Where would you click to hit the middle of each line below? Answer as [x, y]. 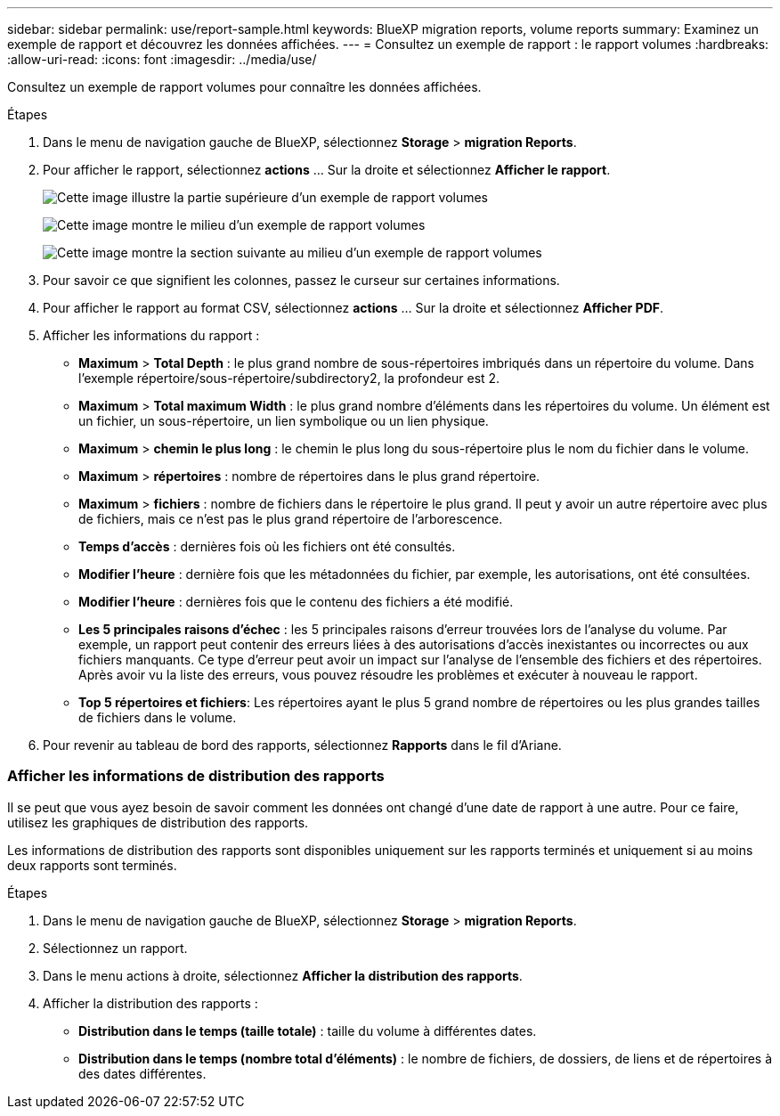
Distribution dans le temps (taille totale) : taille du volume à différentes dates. [308, 1030]
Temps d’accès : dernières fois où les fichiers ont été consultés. [267, 546]
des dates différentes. [142, 1073]
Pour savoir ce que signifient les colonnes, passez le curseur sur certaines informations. [301, 280]
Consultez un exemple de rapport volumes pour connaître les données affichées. [244, 87]
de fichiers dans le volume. [158, 717]
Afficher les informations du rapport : [151, 335]
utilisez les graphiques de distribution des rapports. [158, 822]
